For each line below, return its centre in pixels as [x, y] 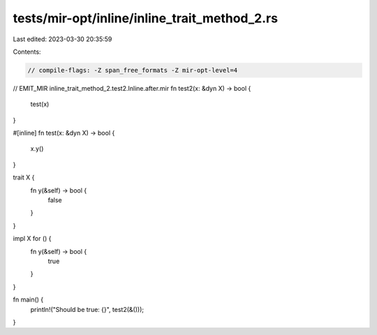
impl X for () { [32, 239]
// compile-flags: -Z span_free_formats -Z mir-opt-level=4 [133, 70]
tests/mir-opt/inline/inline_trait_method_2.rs [146, 18]
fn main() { [28, 299]
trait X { [24, 177]
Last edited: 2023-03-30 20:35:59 [62, 39]
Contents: [27, 52]
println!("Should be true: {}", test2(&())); [87, 309]
